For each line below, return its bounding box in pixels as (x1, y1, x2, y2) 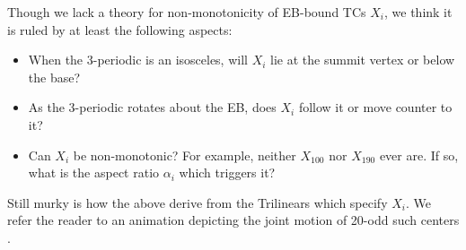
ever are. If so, (379, 145, 459, 164)
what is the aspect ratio (28, 163, 160, 182)
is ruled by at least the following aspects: (7, 20, 233, 39)
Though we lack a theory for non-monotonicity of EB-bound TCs (7, 3, 366, 21)
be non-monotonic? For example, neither (73, 145, 296, 164)
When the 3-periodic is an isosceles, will (28, 50, 248, 69)
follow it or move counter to (298, 98, 453, 116)
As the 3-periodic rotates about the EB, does (28, 98, 277, 116)
